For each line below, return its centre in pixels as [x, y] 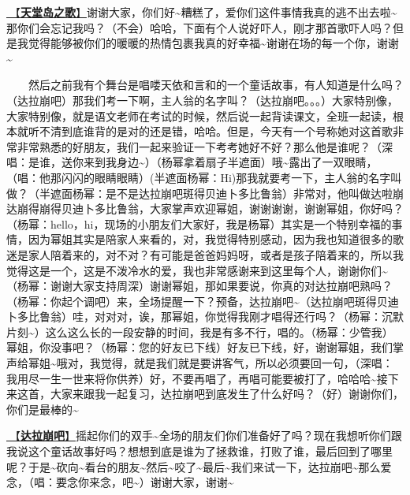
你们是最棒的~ [43, 409]
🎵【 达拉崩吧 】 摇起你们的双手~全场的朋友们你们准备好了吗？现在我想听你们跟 [204, 435]
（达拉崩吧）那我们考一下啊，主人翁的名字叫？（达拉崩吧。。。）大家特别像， [202, 100]
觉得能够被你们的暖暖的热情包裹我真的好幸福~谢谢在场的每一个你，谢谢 [213, 43]
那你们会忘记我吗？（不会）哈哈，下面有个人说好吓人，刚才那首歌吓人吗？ [199, 27]
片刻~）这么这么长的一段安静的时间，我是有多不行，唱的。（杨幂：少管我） [200, 331]
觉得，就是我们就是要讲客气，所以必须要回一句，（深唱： [247, 363]
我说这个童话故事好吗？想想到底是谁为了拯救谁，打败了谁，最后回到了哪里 [199, 451]
